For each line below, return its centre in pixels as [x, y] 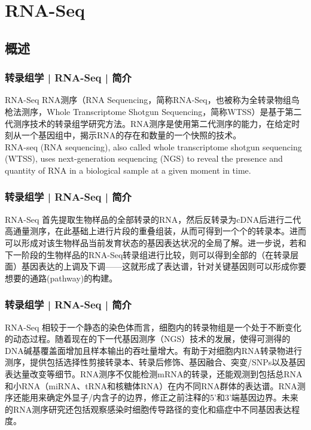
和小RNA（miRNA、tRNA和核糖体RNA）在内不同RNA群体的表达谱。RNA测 [155, 385]
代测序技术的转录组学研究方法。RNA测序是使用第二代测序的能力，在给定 [148, 123]
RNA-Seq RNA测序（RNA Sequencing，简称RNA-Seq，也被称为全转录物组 [148, 100]
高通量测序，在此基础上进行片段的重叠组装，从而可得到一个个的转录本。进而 [155, 231]
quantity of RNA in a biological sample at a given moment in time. [128, 170]
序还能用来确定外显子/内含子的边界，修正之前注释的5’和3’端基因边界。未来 [152, 397]
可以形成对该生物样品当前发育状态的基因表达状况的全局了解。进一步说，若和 [155, 242]
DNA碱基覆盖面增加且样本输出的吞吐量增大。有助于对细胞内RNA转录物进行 [153, 350]
